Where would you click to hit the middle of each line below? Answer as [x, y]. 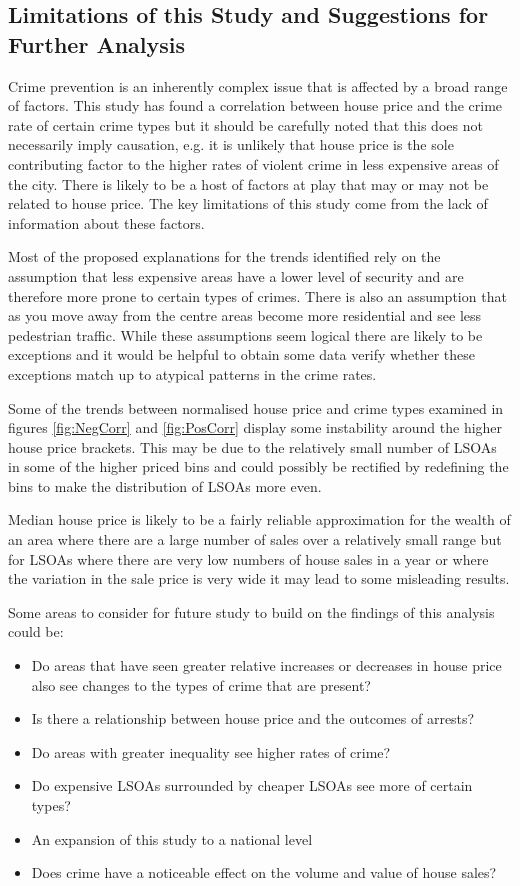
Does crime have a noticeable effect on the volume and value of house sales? [264, 872]
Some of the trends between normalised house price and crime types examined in [256, 407]
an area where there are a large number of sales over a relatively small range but [255, 539]
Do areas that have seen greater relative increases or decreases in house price [266, 665]
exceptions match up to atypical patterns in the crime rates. [192, 373]
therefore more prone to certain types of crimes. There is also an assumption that [257, 295]
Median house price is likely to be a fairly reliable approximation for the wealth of [259, 519]
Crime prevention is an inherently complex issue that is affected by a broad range [258, 85]
